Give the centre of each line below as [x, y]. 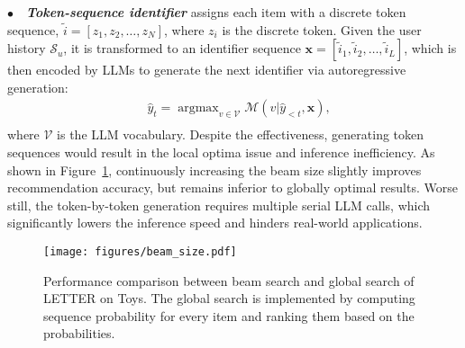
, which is [430, 48]
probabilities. [79, 333]
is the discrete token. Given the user [322, 29]
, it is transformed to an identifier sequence [182, 48]
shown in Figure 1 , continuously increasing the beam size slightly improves [214, 170]
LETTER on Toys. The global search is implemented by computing [229, 298]
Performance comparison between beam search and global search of [229, 280]
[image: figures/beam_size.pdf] [140, 252]
